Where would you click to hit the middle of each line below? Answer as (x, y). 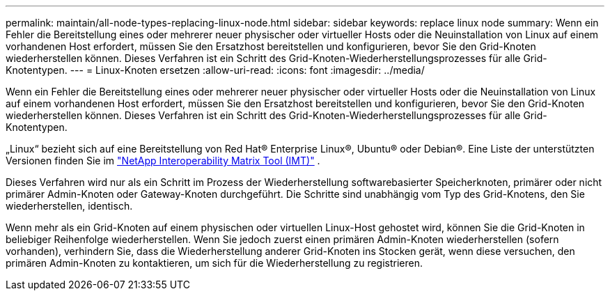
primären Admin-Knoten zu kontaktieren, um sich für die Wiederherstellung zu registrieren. (214, 263)
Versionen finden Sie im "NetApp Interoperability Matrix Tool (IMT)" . (163, 161)
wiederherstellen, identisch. (69, 206)
